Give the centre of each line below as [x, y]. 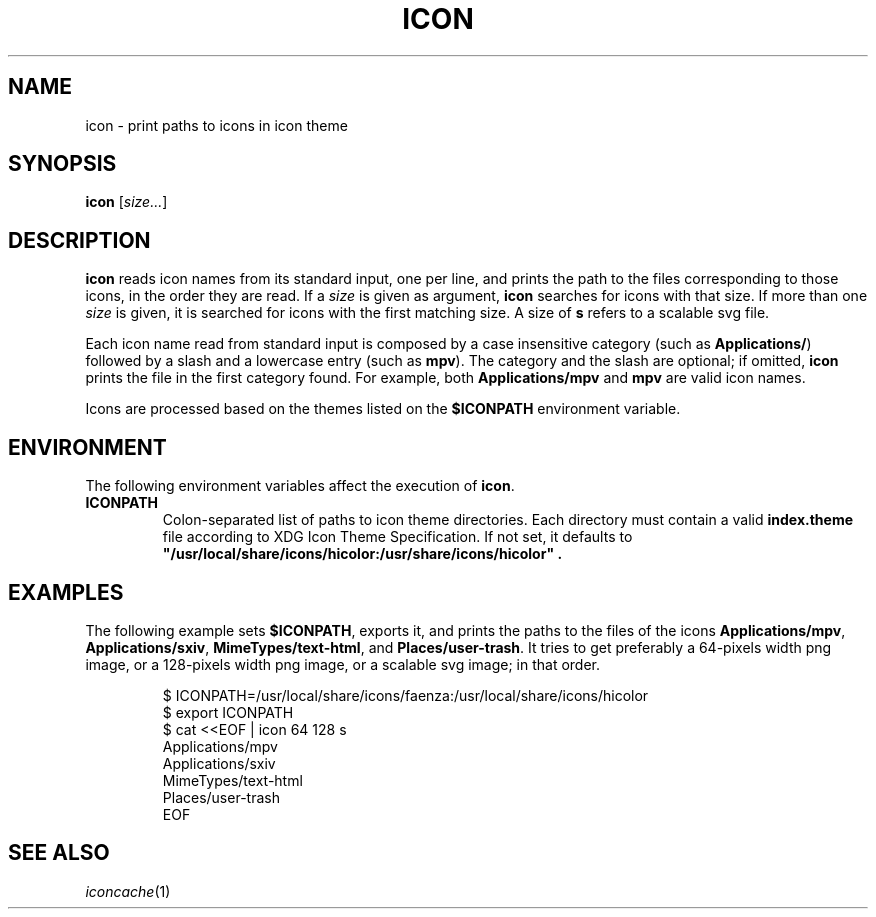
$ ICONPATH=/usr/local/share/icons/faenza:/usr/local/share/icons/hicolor [405, 695]
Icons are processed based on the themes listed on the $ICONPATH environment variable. [383, 409]
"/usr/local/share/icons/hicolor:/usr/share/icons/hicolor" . [362, 554]
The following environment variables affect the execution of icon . [300, 486]
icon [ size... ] [126, 202]
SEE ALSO [59, 853]
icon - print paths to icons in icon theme [216, 125]
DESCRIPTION [79, 240]
